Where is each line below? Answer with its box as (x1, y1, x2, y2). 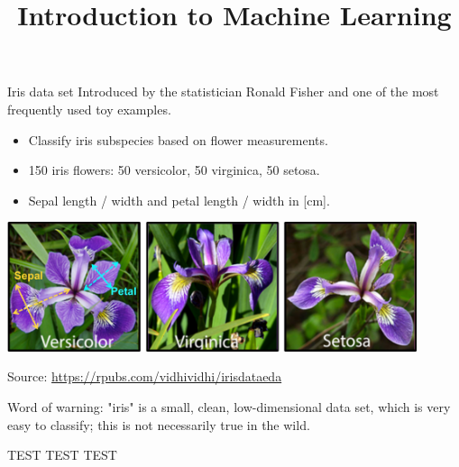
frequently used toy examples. (7, 99, 171, 118)
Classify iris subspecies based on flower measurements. (28, 130, 328, 149)
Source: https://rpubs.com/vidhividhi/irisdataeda (7, 367, 282, 386)
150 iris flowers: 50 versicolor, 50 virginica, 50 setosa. (28, 160, 320, 179)
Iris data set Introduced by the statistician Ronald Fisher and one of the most (7, 82, 439, 101)
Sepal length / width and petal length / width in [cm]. (28, 190, 330, 209)
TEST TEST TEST (7, 445, 117, 464)
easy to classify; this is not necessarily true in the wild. (7, 415, 310, 434)
